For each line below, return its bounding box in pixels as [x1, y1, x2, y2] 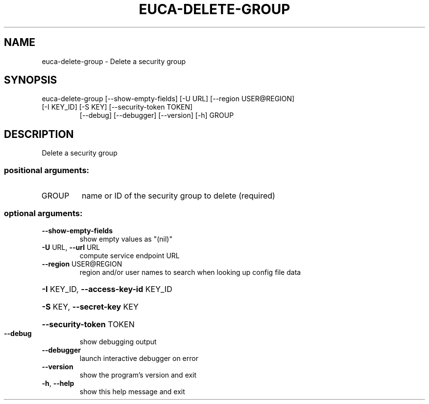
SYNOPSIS [4, 74, 57, 87]
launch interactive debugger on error [79, 354, 198, 362]
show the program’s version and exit [79, 370, 197, 379]
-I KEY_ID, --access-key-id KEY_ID [42, 284, 172, 294]
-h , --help [42, 379, 74, 387]
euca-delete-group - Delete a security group [42, 57, 186, 66]
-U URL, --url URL [42, 243, 100, 251]
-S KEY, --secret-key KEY [42, 301, 139, 312]
